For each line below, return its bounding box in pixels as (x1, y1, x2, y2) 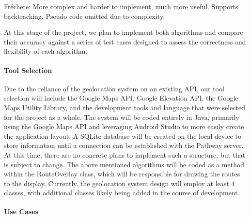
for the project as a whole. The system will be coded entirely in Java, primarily (4, 112, 239, 122)
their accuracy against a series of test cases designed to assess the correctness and (4, 36, 246, 46)
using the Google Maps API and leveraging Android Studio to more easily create (4, 121, 244, 131)
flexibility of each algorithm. (4, 46, 88, 56)
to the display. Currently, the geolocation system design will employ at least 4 (4, 178, 235, 188)
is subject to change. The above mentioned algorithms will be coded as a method (4, 159, 245, 169)
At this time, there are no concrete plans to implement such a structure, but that (4, 149, 246, 160)
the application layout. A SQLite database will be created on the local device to (4, 131, 241, 141)
